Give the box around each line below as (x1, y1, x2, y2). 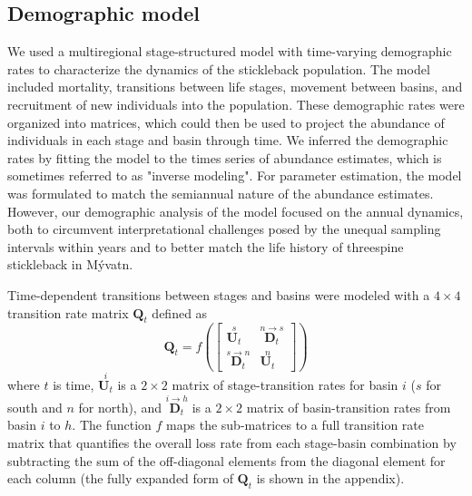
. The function (72, 415, 152, 434)
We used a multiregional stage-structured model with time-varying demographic (7, 42, 452, 61)
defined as (152, 303, 208, 322)
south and (7, 397, 63, 416)
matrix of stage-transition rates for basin (172, 375, 398, 394)
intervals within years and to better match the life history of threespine (7, 237, 404, 256)
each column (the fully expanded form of (7, 469, 233, 488)
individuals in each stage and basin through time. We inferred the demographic (7, 131, 448, 150)
